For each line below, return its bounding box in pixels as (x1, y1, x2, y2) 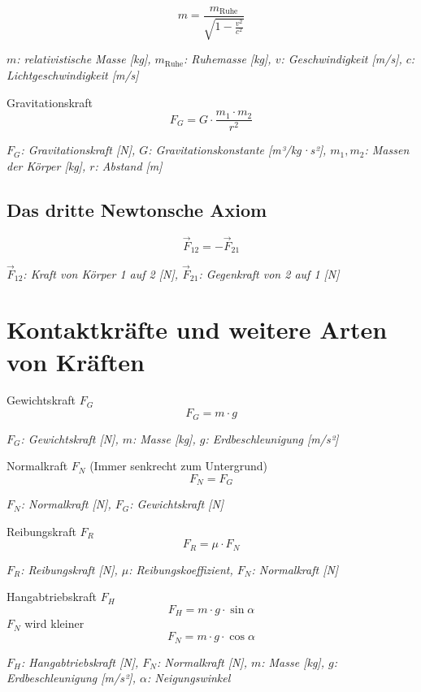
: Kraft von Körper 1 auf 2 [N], (23, 265, 179, 282)
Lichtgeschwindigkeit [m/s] (7, 67, 139, 84)
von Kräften (7, 344, 145, 378)
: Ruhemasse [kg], (184, 50, 271, 67)
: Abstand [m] (94, 157, 163, 174)
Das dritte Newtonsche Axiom (7, 197, 267, 222)
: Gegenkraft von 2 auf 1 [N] (198, 265, 340, 282)
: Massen (364, 141, 410, 158)
